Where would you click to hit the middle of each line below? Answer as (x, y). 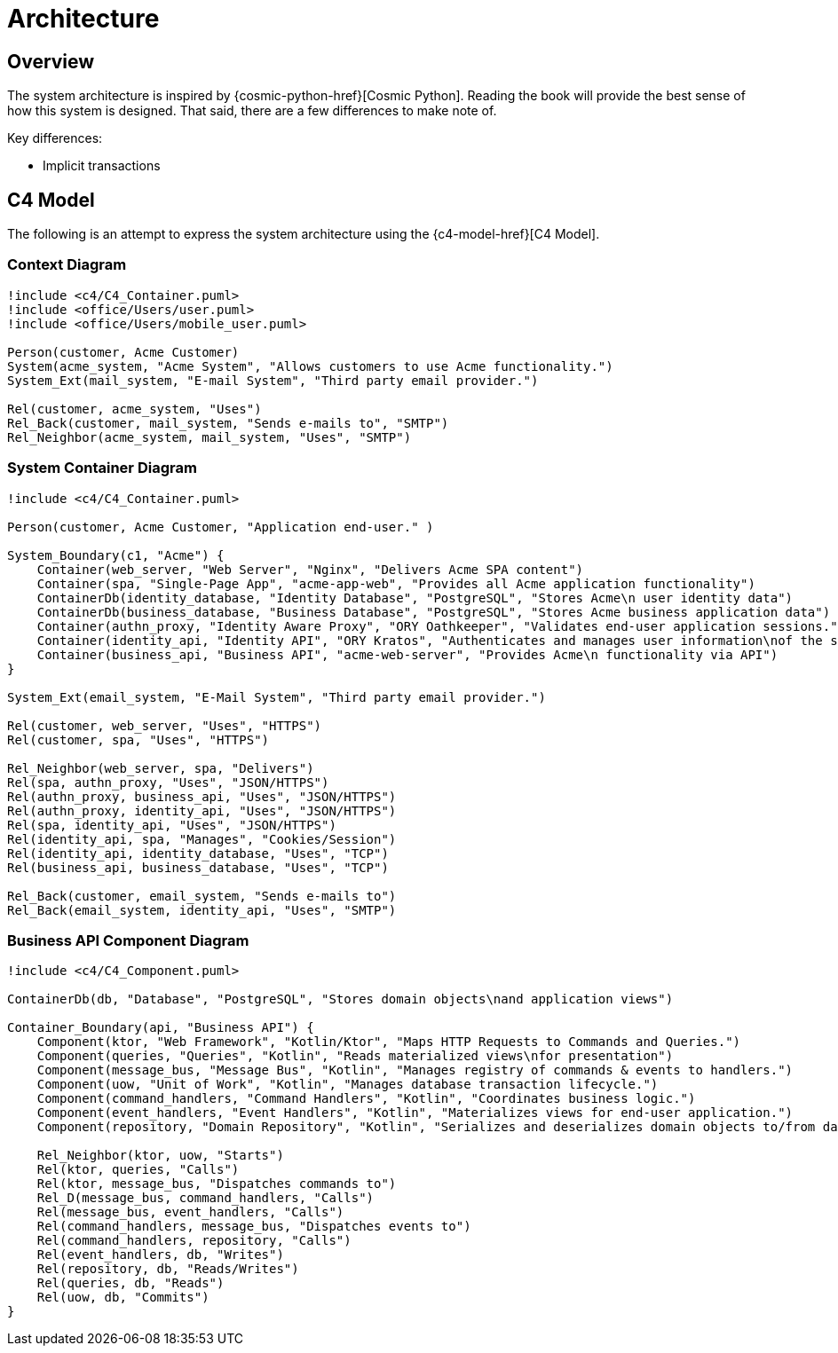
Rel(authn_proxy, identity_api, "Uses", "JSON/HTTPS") (202, 810)
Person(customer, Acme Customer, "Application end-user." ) (221, 527)
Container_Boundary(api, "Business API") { (161, 1028)
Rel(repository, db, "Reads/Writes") (168, 1269)
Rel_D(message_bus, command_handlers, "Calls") (206, 1198)
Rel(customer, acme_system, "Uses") (134, 409)
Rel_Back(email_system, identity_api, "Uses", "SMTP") (202, 910)
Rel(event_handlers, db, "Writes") (160, 1255)
